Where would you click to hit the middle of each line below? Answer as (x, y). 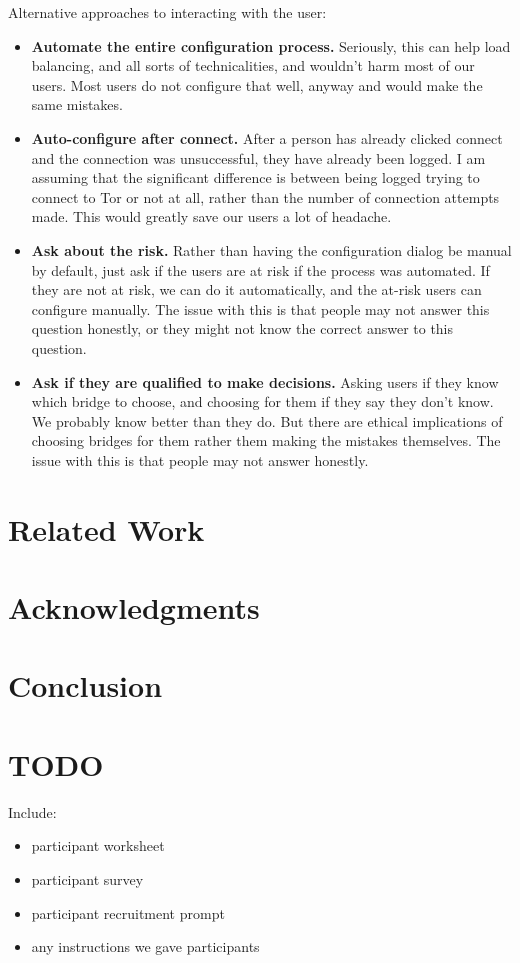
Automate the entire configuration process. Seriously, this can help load (271, 45)
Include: (32, 811)
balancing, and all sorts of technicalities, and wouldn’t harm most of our (253, 65)
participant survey (87, 878)
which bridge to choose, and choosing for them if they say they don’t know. (262, 401)
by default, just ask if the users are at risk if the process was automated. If (260, 269)
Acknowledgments (134, 607)
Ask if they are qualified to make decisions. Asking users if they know (265, 381)
